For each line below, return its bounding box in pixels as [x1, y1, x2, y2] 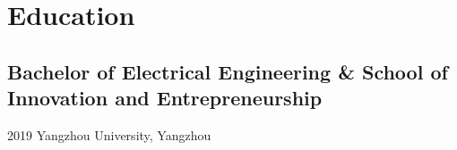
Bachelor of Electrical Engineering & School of [7, 57, 448, 85]
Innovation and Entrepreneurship [7, 84, 323, 112]
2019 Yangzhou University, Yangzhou [7, 125, 211, 144]
